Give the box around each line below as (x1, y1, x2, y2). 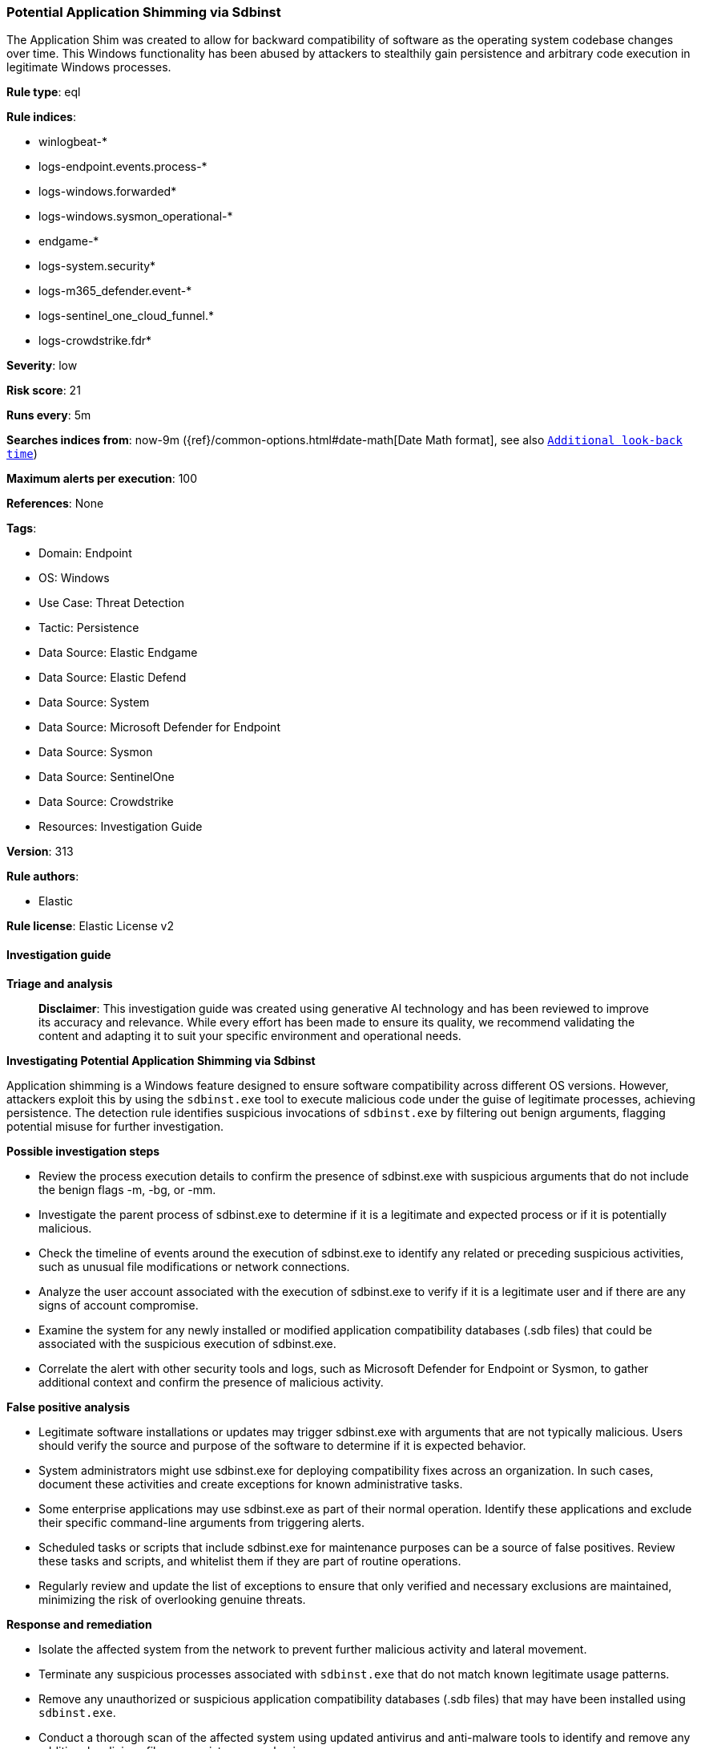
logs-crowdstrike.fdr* (38, 334, 152, 348)
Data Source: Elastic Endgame (38, 646, 198, 660)
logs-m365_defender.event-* (38, 284, 192, 298)
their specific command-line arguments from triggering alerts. (38, 1515, 365, 1529)
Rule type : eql (6, 85, 81, 99)
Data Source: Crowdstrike (38, 795, 174, 809)
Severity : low (6, 358, 78, 373)
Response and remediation (6, 1617, 152, 1631)
